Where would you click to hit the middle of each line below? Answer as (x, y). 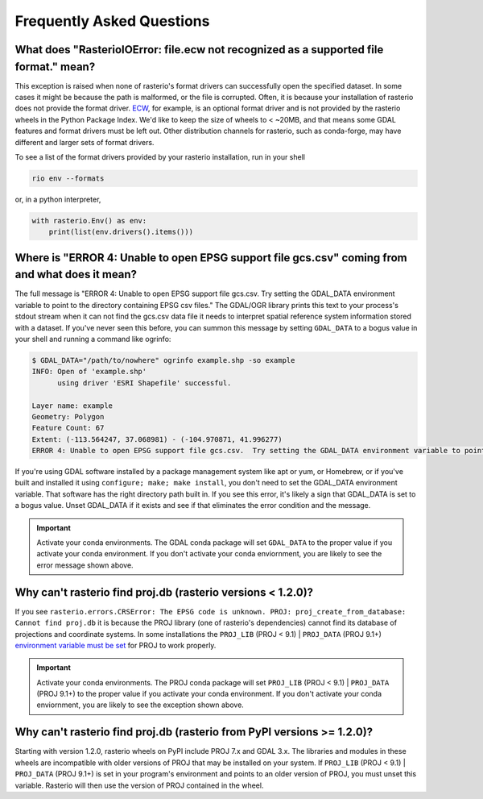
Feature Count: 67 (68, 428)
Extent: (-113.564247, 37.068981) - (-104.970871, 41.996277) (157, 439)
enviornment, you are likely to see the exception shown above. (140, 705)
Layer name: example (72, 406)
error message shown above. (85, 565)
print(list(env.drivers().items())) (121, 232)
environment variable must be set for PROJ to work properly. (116, 645)
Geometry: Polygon (68, 416)
